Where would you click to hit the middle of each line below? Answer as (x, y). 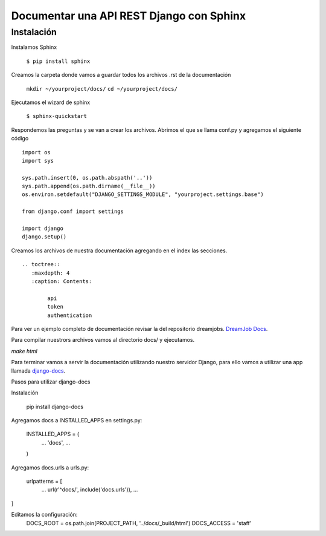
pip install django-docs (55, 407)
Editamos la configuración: (44, 515)
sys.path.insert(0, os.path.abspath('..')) (87, 178)
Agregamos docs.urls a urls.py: (50, 467)
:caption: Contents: (62, 281)
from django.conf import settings (73, 211)
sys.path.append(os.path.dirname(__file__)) (89, 186)
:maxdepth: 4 (50, 273)
